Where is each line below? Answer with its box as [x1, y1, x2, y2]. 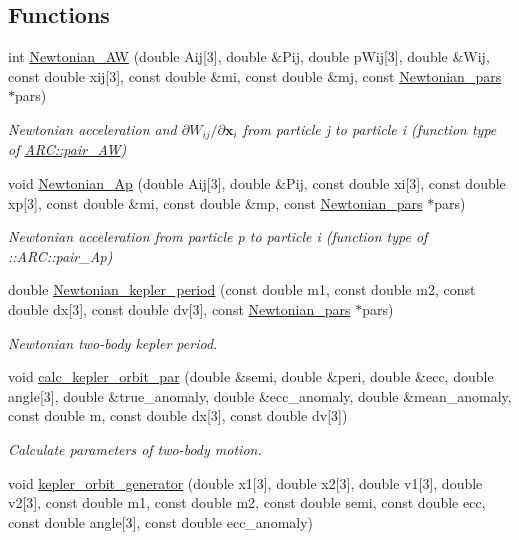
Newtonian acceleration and [8, 118, 177, 139]
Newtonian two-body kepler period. [8, 332, 218, 353]
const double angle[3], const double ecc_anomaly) [8, 511, 314, 532]
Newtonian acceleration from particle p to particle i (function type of [8, 226, 428, 247]
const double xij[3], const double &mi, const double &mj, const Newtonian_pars [8, 65, 502, 86]
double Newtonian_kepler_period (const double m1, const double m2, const [8, 279, 476, 300]
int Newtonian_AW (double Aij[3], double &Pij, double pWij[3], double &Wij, [8, 46, 490, 67]
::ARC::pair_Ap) [8, 245, 113, 266]
